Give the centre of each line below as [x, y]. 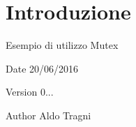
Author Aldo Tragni [48, 115]
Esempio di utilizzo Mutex [62, 45]
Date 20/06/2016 [42, 68]
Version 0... [30, 92]
